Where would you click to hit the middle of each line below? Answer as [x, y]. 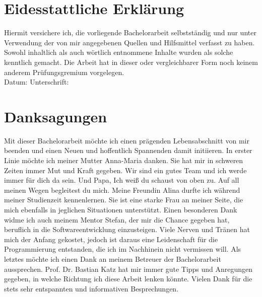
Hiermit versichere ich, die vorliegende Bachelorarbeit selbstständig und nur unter [130, 32]
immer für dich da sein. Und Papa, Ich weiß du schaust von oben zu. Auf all [122, 180]
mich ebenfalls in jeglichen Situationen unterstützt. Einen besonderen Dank [121, 209]
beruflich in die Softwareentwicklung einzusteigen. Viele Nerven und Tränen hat [127, 229]
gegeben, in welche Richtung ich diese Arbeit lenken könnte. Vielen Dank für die [128, 279]
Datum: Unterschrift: [37, 82]
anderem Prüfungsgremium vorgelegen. [64, 72]
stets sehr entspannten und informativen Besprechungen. [91, 288]
